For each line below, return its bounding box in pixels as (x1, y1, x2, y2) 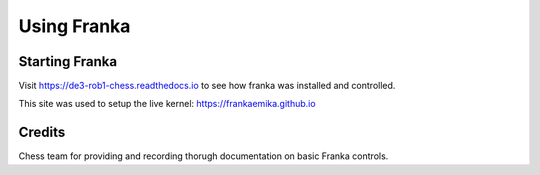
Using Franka (18, 15, 131, 37)
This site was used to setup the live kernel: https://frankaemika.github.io (18, 98, 316, 110)
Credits (18, 124, 66, 141)
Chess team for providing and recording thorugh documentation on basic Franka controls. (18, 150, 389, 162)
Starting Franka (18, 53, 118, 70)
